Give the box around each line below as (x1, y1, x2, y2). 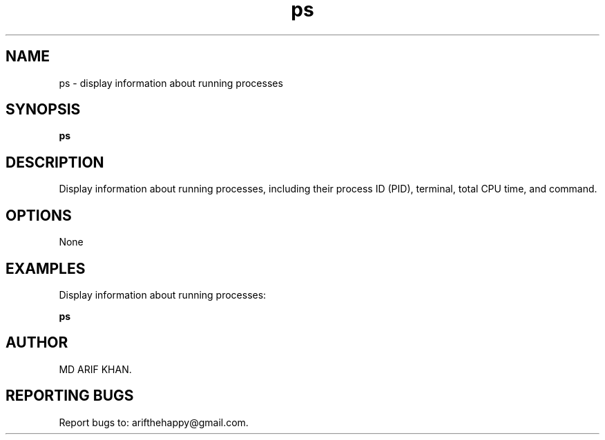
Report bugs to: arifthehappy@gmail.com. (59, 416, 249, 428)
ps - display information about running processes (59, 77, 283, 89)
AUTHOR (6, 334, 68, 352)
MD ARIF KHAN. (59, 363, 132, 375)
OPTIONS (6, 206, 72, 224)
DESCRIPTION (6, 153, 104, 171)
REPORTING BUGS (6, 387, 134, 405)
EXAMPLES (6, 259, 86, 277)
